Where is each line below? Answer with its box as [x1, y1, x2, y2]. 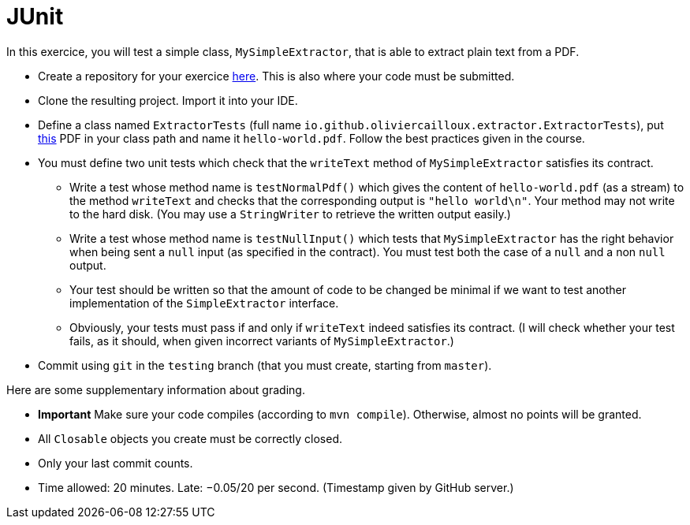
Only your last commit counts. [38, 456, 193, 470]
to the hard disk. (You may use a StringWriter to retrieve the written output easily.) [69, 207, 511, 221]
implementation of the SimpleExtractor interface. [69, 296, 339, 310]
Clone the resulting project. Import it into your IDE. [38, 93, 298, 107]
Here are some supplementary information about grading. [6, 382, 305, 397]
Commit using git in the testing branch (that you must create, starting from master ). [38, 358, 492, 372]
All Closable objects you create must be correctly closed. [38, 431, 342, 445]
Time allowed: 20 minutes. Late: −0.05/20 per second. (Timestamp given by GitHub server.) [38, 480, 514, 494]
